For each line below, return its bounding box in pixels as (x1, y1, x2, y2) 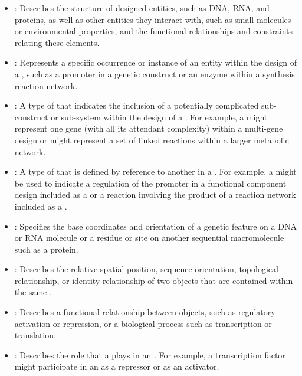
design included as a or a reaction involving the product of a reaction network (14, 188, 296, 201)
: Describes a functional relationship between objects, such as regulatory (14, 306, 275, 318)
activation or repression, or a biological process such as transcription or (14, 317, 272, 329)
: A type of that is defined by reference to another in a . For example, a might (14, 165, 297, 178)
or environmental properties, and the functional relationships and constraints (14, 25, 293, 37)
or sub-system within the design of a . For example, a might (51, 110, 268, 123)
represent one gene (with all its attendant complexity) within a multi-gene (14, 122, 283, 135)
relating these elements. (14, 36, 100, 48)
